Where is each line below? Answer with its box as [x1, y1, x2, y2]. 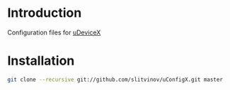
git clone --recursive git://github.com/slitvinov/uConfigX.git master [7, 76, 223, 83]
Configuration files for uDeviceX [7, 28, 101, 37]
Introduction [7, 5, 82, 21]
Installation [7, 53, 75, 69]
